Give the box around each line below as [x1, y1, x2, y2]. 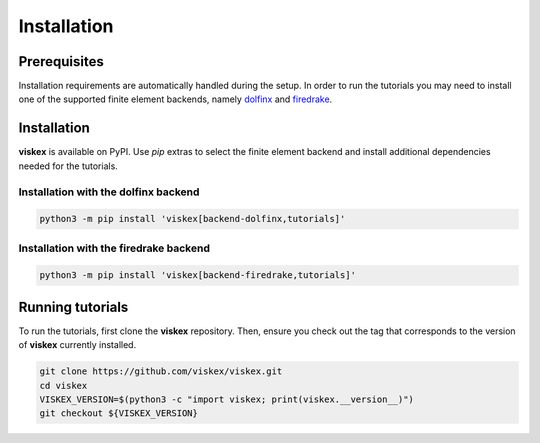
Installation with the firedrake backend [18, 241, 210, 255]
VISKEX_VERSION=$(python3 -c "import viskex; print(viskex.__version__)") [39, 394, 415, 405]
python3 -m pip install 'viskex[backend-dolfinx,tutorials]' [39, 213, 346, 225]
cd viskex [39, 380, 88, 391]
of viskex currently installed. [18, 339, 137, 351]
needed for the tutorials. [18, 160, 119, 172]
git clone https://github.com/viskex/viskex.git [39, 366, 283, 377]
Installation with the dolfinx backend [18, 185, 200, 199]
